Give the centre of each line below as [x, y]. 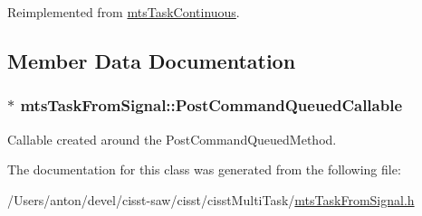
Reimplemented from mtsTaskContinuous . [124, 12]
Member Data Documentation [152, 60]
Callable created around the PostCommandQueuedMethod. [172, 139]
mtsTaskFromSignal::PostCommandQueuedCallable [211, 105]
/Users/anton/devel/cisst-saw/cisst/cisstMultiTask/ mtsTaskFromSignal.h [211, 199]
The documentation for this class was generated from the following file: [204, 169]
